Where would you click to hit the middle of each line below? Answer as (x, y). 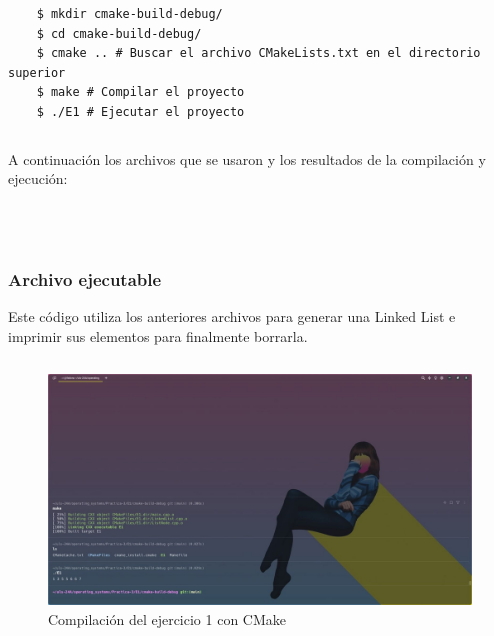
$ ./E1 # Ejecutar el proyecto (140, 111)
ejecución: (38, 178)
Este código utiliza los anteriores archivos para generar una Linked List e (232, 315)
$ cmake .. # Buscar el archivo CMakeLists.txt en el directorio (258, 53)
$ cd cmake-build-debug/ (119, 33)
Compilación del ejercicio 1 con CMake (167, 618)
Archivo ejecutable (85, 278)
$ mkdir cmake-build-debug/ (129, 14)
